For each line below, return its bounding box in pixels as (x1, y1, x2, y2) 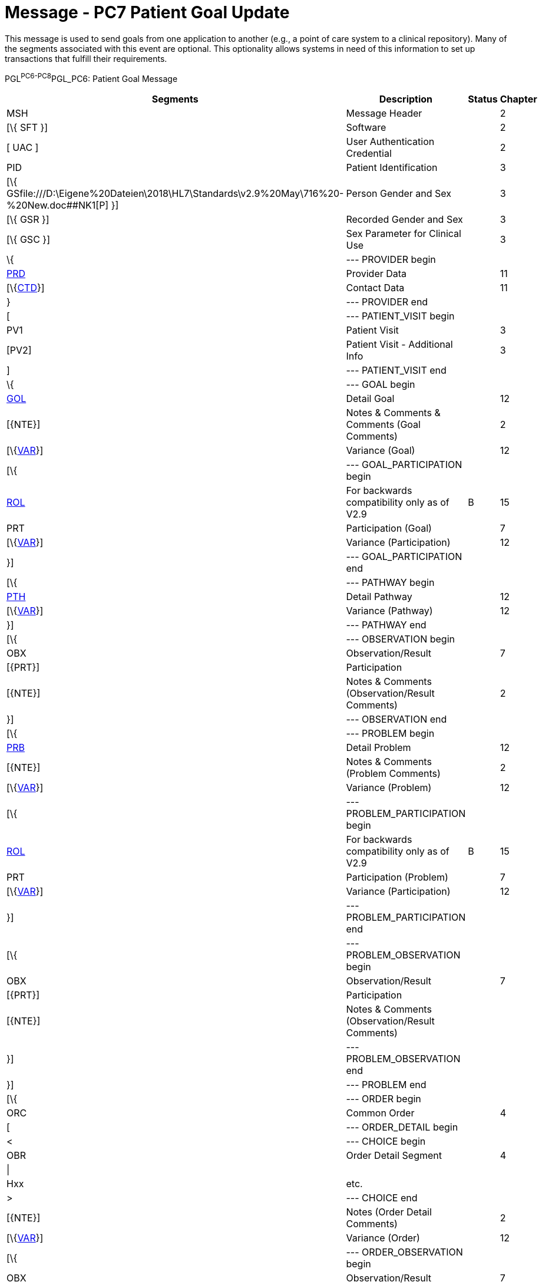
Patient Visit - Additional (346, 338, 453, 351)
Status (468, 93, 498, 106)
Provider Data (346, 268, 407, 280)
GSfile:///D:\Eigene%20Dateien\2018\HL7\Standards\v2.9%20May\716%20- (6, 187, 344, 200)
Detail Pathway (346, 591, 412, 603)
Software (346, 121, 386, 134)
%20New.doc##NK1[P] (6, 199, 109, 212)
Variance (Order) (346, 1232, 420, 1244)
